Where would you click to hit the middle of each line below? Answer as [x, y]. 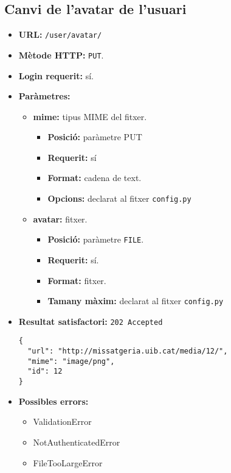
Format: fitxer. [77, 280]
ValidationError [62, 421]
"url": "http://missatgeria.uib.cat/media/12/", [128, 351]
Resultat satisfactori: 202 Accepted [91, 321]
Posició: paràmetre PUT [95, 137]
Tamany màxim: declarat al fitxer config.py [136, 301]
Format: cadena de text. [95, 178]
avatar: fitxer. [60, 219]
